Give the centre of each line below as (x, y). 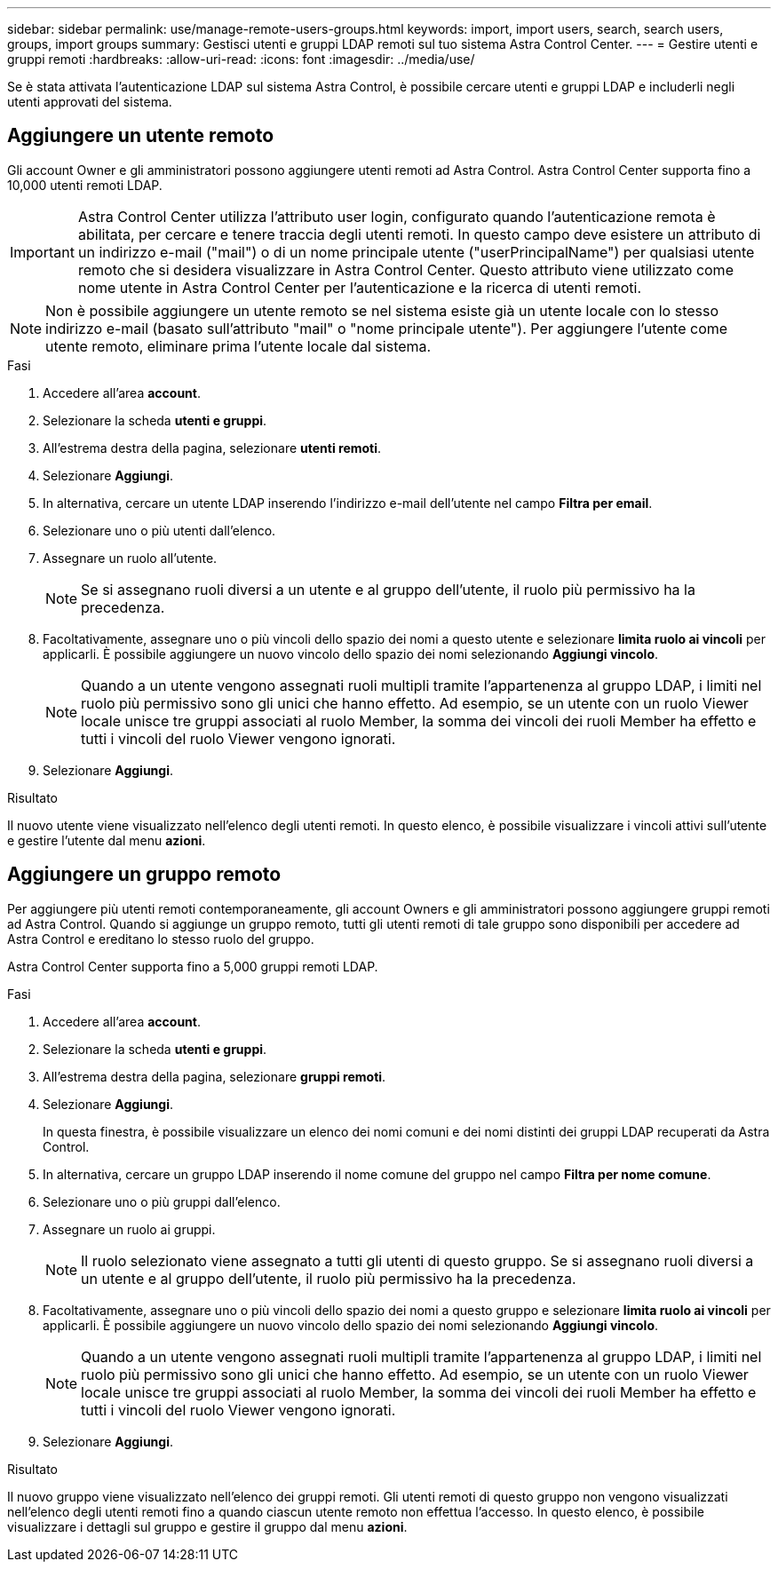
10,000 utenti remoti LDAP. (85, 185)
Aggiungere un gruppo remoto (144, 875)
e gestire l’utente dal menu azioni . (107, 840)
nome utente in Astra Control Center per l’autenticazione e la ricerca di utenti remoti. (360, 287)
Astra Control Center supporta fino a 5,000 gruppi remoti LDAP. (193, 966)
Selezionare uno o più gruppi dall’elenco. (162, 1201)
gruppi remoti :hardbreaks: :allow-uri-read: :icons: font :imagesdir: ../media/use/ (241, 59)
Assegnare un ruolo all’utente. (130, 558)
